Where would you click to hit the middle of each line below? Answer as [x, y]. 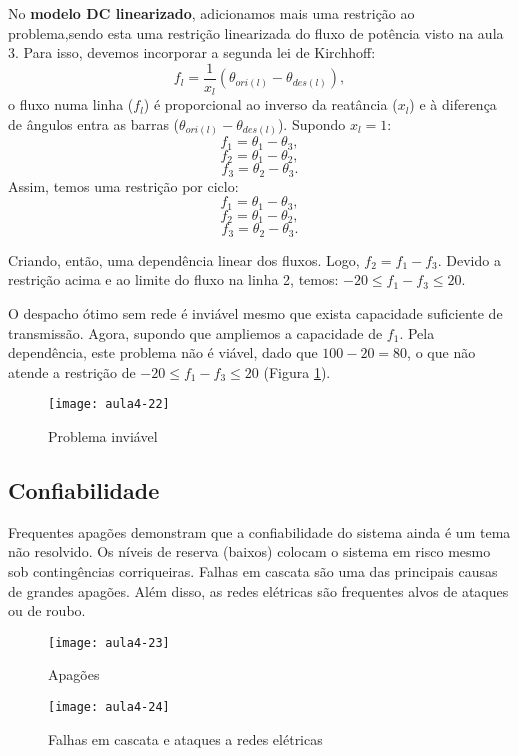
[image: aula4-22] [109, 404]
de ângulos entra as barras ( [94, 123]
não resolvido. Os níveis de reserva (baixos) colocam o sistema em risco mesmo [249, 551]
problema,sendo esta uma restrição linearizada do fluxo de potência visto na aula [256, 32]
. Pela [417, 332]
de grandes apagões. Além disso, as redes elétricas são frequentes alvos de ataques [258, 590]
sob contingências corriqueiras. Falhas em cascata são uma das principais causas [253, 570]
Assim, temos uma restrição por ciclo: [123, 185]
